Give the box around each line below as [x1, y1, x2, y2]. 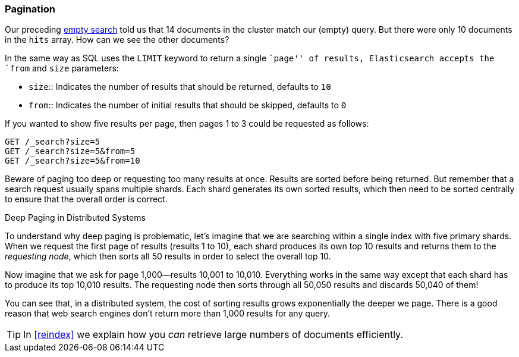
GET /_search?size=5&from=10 [5, 156, 140, 166]
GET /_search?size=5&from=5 [5, 146, 136, 156]
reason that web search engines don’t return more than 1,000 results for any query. [5, 308, 331, 319]
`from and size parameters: [5, 63, 119, 74]
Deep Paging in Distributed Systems [5, 212, 146, 223]
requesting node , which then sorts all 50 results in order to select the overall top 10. [5, 251, 331, 262]
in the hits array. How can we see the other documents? [5, 35, 229, 45]
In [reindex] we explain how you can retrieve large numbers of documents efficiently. [23, 328, 404, 341]
